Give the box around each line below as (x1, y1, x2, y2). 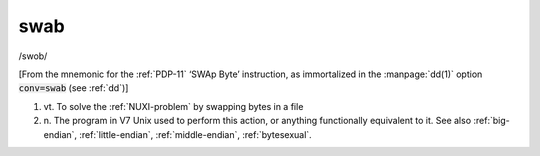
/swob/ (18, 50, 48, 62)
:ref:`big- (473, 115, 510, 127)
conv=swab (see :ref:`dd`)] (18, 82, 129, 94)
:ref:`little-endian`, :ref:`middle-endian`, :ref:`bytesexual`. (79, 128, 312, 140)
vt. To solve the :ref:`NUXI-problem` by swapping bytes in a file (43, 100, 304, 112)
